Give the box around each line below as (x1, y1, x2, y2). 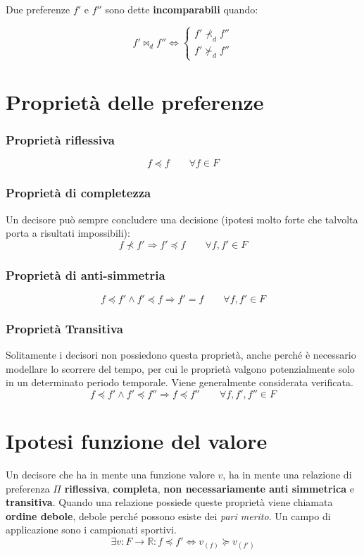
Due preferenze (6, 2, 70, 16)
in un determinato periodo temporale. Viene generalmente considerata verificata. (6, 375, 353, 390)
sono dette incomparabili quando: (105, 2, 258, 16)
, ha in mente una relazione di (222, 467, 352, 482)
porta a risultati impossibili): (6, 226, 130, 240)
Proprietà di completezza (6, 184, 151, 202)
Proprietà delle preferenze (6, 87, 264, 116)
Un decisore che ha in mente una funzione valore (6, 467, 215, 482)
